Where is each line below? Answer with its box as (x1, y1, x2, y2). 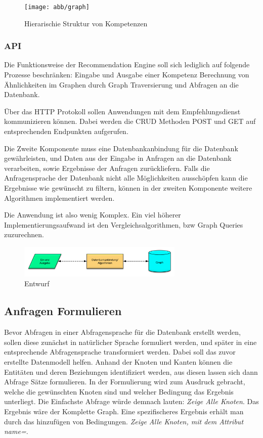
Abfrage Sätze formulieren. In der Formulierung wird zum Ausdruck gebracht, (4, 376, 245, 387)
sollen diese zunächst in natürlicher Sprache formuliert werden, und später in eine (4, 336, 257, 347)
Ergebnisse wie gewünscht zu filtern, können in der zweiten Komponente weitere (4, 183, 252, 193)
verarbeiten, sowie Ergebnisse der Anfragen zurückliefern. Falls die (4, 162, 210, 173)
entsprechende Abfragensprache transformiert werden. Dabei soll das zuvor (4, 346, 236, 357)
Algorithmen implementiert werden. (4, 192, 115, 203)
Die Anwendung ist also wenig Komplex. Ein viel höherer (4, 209, 181, 220)
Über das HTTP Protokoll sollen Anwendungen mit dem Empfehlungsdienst (4, 106, 241, 116)
